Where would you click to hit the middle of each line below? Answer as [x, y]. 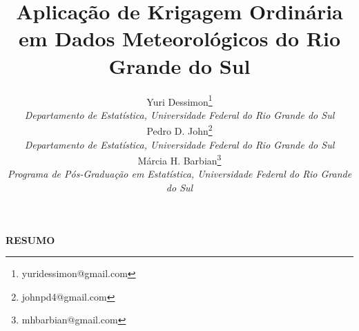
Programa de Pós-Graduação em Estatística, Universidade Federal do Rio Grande [179, 174]
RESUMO [30, 239]
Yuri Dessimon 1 [179, 100]
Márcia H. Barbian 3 [179, 159]
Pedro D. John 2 [179, 130]
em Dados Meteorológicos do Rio [179, 38]
